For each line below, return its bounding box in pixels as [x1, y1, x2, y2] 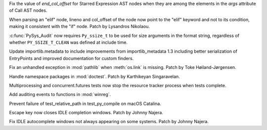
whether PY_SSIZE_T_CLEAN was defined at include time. [9, 39, 128, 45]
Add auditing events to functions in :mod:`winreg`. [9, 92, 111, 97]
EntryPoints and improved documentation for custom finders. [9, 55, 134, 61]
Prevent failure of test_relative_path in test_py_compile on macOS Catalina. [9, 100, 162, 106]
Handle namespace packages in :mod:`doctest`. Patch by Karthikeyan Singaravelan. [9, 73, 180, 79]
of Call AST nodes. [9, 7, 47, 13]
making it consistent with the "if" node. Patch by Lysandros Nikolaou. [9, 24, 150, 30]
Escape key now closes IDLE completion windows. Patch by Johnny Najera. [9, 110, 163, 116]
